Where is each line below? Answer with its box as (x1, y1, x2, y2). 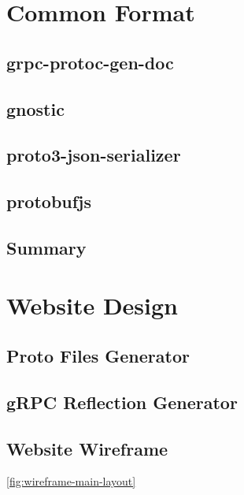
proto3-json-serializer (6, 143, 181, 167)
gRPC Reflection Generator (6, 389, 238, 414)
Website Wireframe (6, 436, 168, 460)
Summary (6, 235, 87, 259)
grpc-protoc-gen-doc (6, 50, 174, 74)
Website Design (6, 289, 178, 322)
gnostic (6, 96, 65, 121)
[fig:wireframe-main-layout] (6, 473, 136, 489)
